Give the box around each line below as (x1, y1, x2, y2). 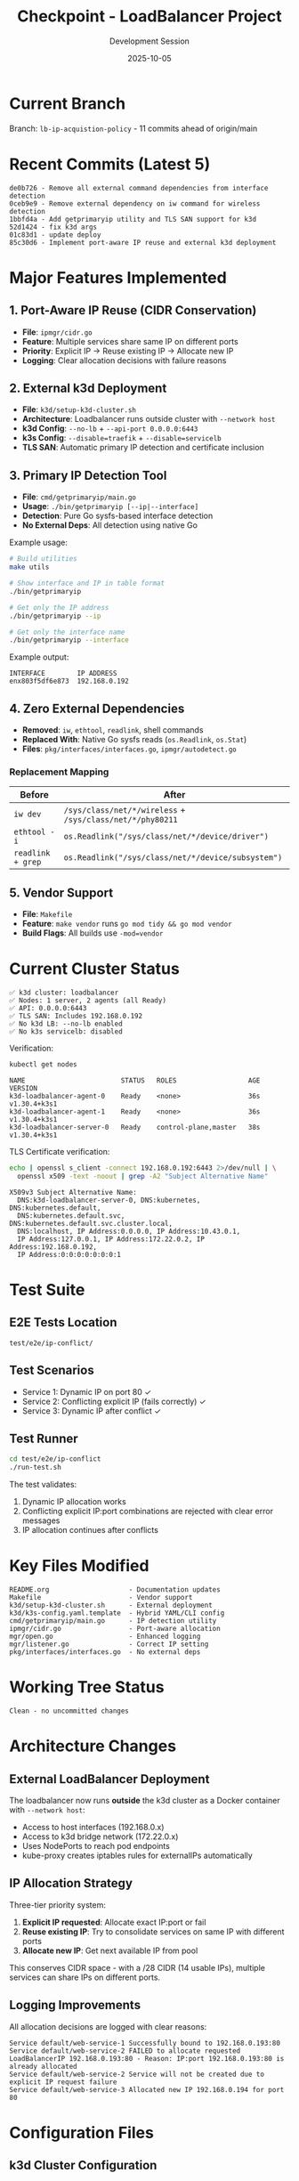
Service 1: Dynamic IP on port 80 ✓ (21, 1386, 152, 1397)
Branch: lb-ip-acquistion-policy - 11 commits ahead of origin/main (9, 123, 258, 134)
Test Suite (9, 1279, 85, 1300)
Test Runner (9, 1431, 78, 1446)
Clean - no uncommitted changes (9, 1707, 129, 1715)
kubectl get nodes (9, 1060, 77, 1069)
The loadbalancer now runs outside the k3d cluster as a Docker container (9, 1795, 280, 1805)
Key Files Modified (9, 1556, 149, 1577)
